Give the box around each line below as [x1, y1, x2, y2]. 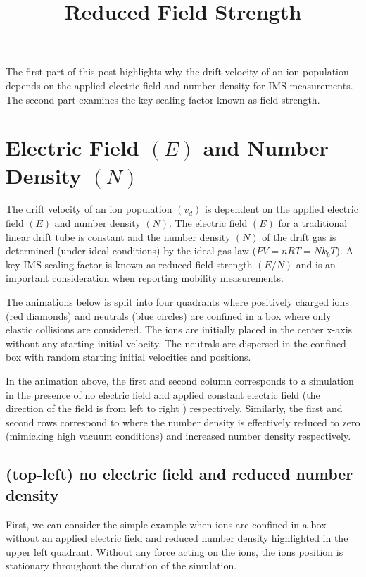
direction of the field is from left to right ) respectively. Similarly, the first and [6, 401, 343, 416]
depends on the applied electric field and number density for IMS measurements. [6, 77, 353, 92]
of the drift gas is [262, 229, 336, 244]
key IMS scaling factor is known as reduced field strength [6, 256, 253, 271]
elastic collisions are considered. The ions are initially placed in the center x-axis [6, 322, 353, 337]
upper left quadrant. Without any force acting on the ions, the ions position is [6, 544, 343, 559]
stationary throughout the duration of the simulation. [6, 558, 237, 573]
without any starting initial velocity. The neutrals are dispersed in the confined [6, 335, 346, 350]
